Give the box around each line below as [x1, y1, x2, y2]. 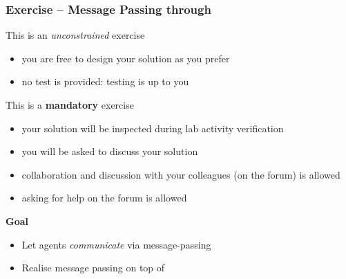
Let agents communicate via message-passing [21, 237, 211, 251]
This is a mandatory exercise [6, 98, 134, 111]
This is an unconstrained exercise [6, 28, 145, 42]
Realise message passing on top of [21, 260, 165, 275]
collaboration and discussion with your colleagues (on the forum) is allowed [21, 167, 340, 181]
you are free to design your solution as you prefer [21, 51, 230, 65]
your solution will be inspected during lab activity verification [21, 120, 284, 135]
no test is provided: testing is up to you [21, 74, 189, 89]
